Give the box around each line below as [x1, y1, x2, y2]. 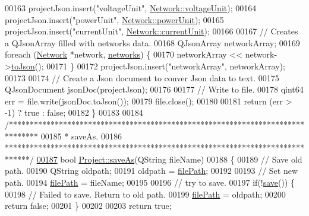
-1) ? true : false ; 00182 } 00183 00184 [5, 106, 143, 119]
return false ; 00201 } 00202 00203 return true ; [5, 199, 172, 212]
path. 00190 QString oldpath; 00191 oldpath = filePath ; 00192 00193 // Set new [5, 164, 298, 177]
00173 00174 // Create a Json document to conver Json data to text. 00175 [5, 71, 279, 84]
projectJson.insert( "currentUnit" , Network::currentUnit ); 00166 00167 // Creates [5, 25, 298, 37]
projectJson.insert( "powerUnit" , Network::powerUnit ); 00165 [5, 13, 224, 26]
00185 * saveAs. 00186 [40, 129, 122, 142]
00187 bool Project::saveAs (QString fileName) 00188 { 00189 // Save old [36, 153, 302, 165]
